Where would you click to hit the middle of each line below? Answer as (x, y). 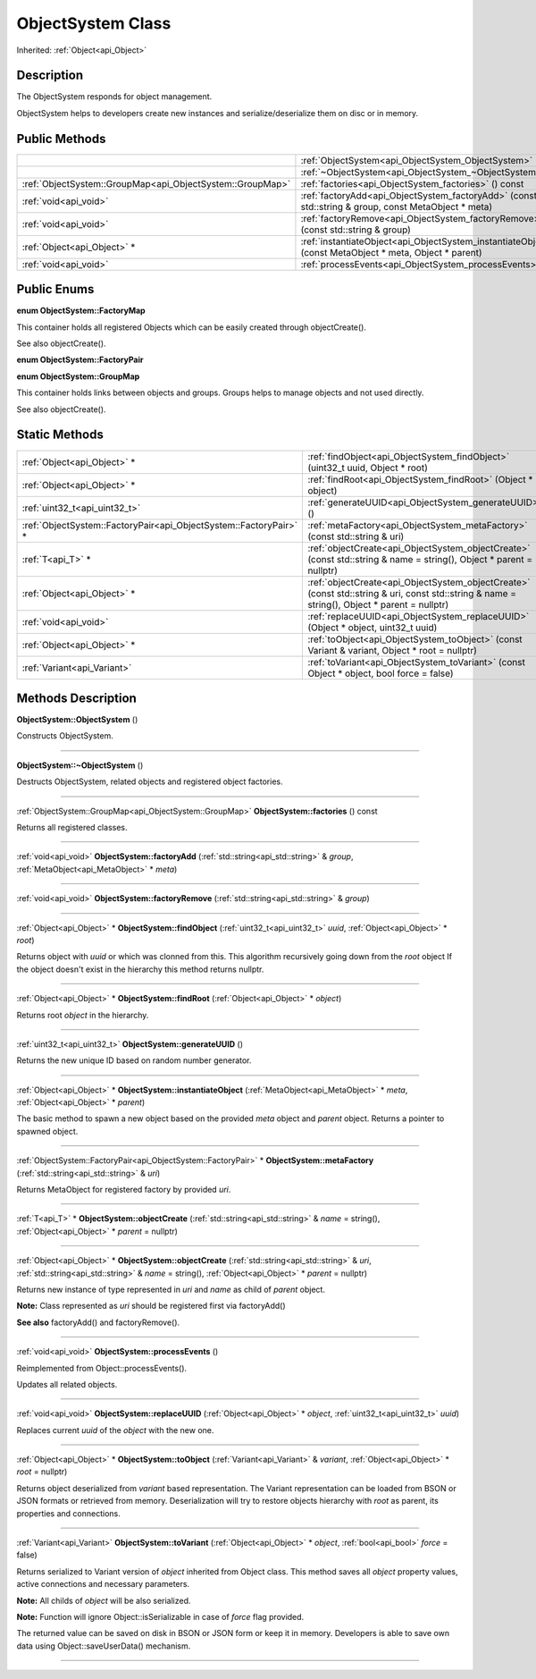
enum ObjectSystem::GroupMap (78, 376)
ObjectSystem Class (94, 23)
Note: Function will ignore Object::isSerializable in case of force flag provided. (160, 1617)
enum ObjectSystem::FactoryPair (80, 360)
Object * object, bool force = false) (381, 673)
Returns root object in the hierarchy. (83, 1015)
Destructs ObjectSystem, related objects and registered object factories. (150, 781)
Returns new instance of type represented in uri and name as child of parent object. (171, 1289)
